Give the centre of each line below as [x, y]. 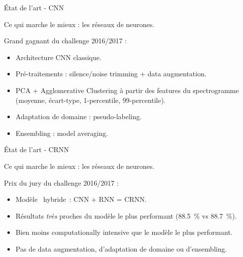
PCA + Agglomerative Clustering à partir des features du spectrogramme [127, 90]
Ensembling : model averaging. [62, 133]
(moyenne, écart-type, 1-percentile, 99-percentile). [91, 100]
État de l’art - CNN [34, 7]
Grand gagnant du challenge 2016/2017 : [66, 41]
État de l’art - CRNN [36, 149]
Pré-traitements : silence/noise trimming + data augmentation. [111, 74]
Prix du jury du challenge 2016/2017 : [61, 182]
